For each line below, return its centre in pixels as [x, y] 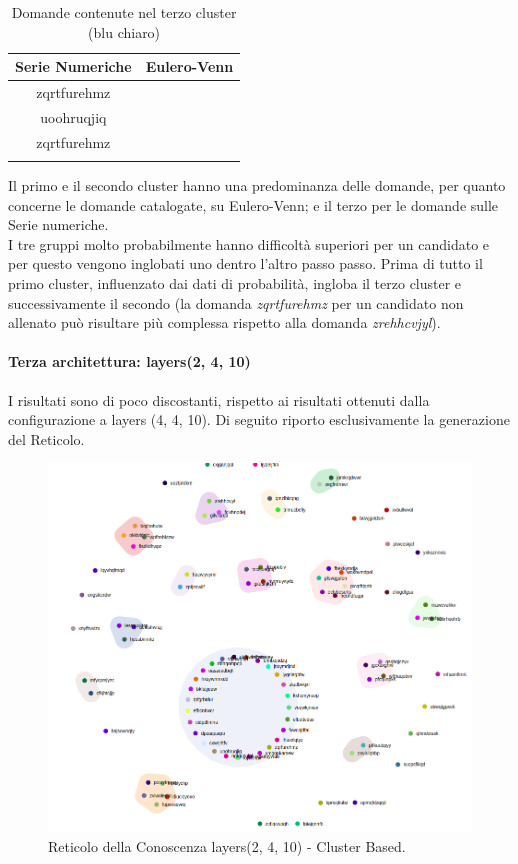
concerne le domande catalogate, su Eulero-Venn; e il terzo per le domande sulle [253, 204]
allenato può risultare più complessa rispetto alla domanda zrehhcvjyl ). [224, 322]
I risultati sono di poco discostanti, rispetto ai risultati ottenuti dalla [219, 399]
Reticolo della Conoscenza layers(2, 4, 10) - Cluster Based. [227, 845]
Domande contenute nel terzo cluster [124, 12]
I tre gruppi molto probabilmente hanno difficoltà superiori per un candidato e [249, 243]
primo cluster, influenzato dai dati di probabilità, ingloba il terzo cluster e [235, 283]
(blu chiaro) [124, 31]
